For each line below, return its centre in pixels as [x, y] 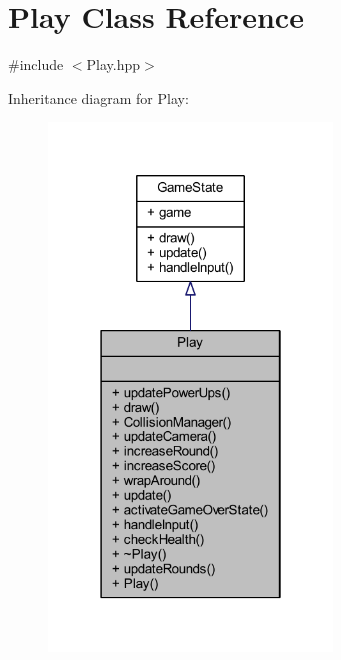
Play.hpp [113, 64]
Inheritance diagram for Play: [98, 97]
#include [36, 64]
